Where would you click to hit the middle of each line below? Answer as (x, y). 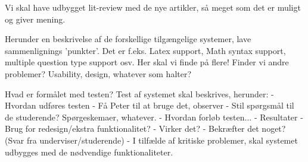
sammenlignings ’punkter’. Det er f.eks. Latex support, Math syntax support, (145, 50)
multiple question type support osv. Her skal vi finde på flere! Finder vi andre (147, 62)
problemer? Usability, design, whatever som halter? (98, 73)
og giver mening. (35, 19)
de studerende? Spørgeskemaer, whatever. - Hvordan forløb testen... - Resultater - (154, 117)
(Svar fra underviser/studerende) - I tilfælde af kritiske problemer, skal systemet (151, 140)
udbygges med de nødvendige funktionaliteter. (89, 152)
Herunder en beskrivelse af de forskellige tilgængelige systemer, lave (128, 39)
